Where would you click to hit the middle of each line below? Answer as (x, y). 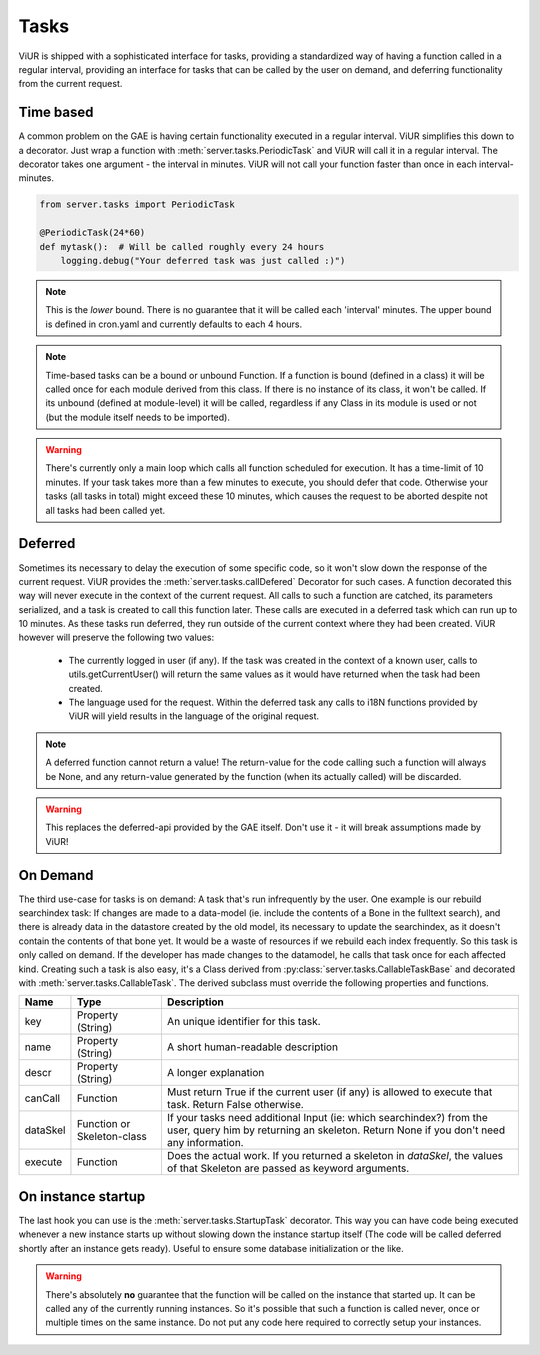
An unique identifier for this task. (243, 1022)
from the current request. (70, 84)
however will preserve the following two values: (116, 637)
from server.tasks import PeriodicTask (137, 204)
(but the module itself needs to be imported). (137, 417)
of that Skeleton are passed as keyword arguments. (288, 1168)
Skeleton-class (111, 1137)
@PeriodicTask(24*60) (92, 233)
